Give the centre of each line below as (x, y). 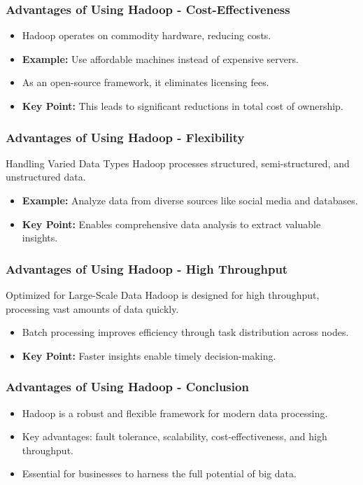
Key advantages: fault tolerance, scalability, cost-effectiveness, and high (175, 436)
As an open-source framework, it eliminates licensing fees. (145, 82)
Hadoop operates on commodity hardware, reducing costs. (147, 35)
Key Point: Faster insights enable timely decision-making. (149, 355)
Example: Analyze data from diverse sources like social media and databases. (190, 200)
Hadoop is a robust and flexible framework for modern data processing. (175, 413)
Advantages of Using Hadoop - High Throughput (147, 268)
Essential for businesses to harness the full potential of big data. (159, 473)
